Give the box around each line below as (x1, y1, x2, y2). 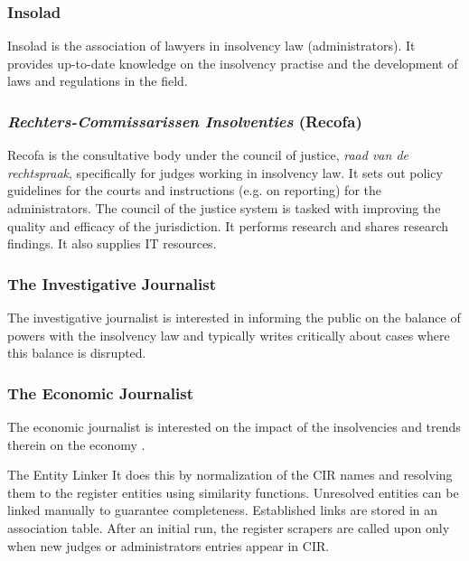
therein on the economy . (7, 435, 145, 453)
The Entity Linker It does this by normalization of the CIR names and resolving (7, 465, 453, 484)
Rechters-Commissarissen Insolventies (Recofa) (7, 109, 362, 132)
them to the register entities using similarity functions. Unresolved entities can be (7, 482, 459, 501)
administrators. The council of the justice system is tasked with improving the (7, 199, 441, 217)
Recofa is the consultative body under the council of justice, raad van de (7, 145, 408, 164)
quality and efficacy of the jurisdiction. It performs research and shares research (7, 216, 449, 235)
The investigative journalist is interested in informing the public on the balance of (7, 308, 461, 326)
